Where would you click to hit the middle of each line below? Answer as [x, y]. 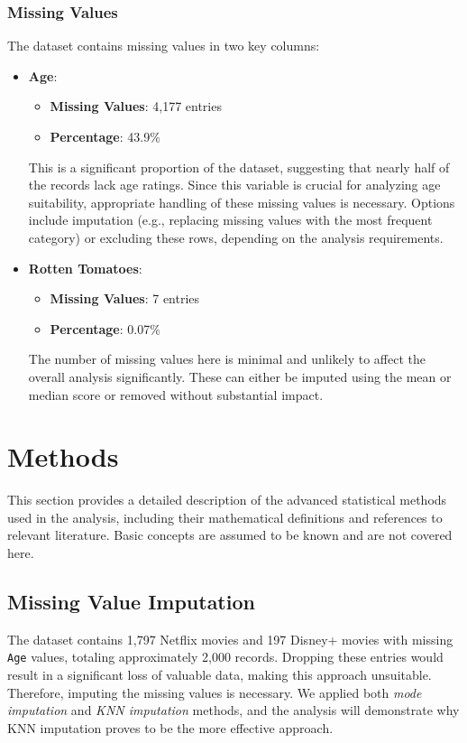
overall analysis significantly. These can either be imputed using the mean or [240, 376]
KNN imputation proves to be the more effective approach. [170, 727]
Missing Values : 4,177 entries [136, 106]
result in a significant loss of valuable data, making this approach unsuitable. [220, 675]
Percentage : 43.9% [105, 136]
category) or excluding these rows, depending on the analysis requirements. [236, 237]
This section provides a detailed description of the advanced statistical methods [227, 500]
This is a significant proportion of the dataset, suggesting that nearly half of [239, 167]
